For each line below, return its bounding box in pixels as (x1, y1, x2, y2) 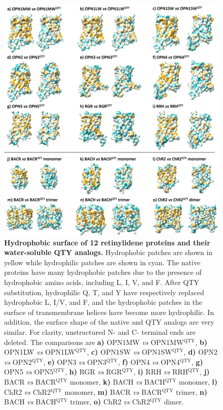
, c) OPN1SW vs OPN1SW (87, 346, 172, 357)
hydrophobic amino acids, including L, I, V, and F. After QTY (4, 277, 199, 288)
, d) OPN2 (183, 346, 217, 357)
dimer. (164, 396, 184, 407)
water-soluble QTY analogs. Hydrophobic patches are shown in (4, 247, 213, 258)
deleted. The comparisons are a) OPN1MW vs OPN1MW (4, 336, 184, 347)
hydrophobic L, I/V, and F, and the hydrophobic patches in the (4, 297, 203, 307)
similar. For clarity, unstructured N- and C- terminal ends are (4, 327, 196, 337)
